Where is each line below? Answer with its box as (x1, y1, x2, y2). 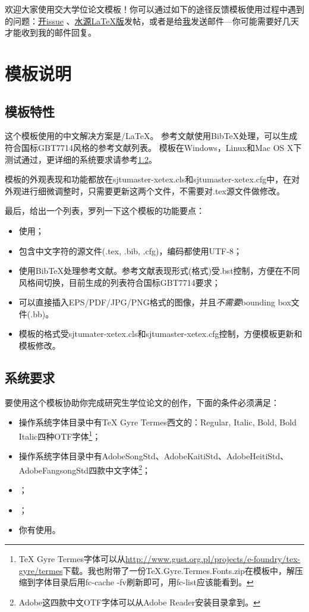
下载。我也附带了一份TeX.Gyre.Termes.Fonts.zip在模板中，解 (62, 564, 295, 576)
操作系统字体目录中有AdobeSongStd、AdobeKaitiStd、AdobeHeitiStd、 (18, 450, 289, 462)
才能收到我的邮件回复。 (5, 26, 96, 39)
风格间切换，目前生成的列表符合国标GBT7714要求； (18, 276, 220, 288)
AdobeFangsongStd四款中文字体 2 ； (18, 462, 151, 476)
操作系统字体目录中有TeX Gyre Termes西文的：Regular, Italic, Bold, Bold (18, 416, 297, 428)
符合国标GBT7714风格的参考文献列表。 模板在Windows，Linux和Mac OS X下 (5, 141, 302, 153)
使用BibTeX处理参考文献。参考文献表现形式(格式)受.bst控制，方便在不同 (18, 264, 300, 277)
